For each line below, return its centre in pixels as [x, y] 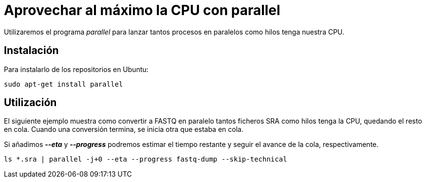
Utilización [30, 103]
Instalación [31, 51]
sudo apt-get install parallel [64, 84]
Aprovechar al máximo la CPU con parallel [142, 10]
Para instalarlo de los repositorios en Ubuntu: [76, 69]
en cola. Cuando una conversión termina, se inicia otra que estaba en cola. [124, 129]
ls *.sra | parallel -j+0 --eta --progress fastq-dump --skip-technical [146, 159]
